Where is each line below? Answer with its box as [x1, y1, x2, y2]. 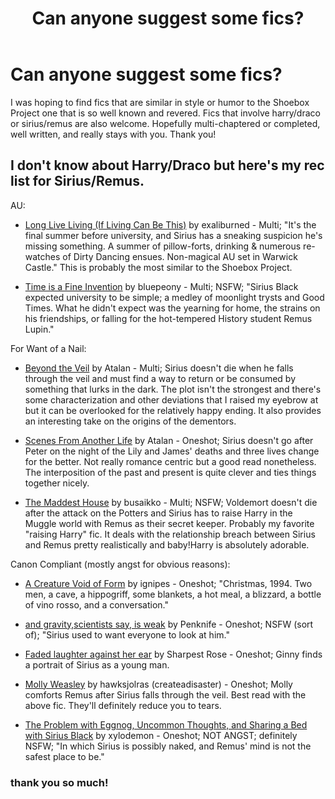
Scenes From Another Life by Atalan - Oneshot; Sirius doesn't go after [24, 434, 314, 446]
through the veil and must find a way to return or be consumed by [24, 372, 297, 384]
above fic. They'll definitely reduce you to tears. [24, 699, 222, 711]
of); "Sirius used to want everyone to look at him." [24, 628, 230, 641]
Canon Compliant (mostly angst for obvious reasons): [10, 558, 231, 570]
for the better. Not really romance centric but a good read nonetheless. [24, 455, 317, 467]
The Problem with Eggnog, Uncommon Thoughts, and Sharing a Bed [24, 718, 308, 731]
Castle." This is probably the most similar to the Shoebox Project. [24, 261, 293, 273]
